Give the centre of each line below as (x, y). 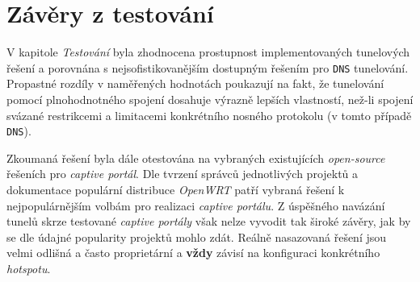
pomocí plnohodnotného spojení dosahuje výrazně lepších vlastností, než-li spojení (210, 99)
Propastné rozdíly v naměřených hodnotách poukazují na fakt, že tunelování (195, 83)
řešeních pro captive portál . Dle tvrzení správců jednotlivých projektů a (183, 174)
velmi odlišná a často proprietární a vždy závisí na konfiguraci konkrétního (193, 253)
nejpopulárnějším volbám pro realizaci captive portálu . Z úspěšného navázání (196, 205)
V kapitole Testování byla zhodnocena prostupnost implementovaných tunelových (208, 52)
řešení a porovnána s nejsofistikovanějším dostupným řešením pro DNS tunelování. (208, 67)
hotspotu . (29, 268)
